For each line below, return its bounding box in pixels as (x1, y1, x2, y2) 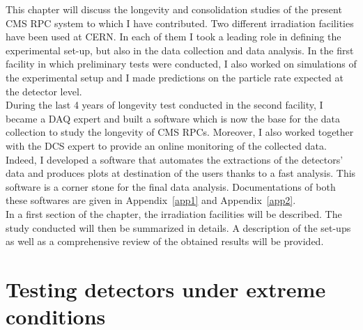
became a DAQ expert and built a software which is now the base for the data (6, 111, 341, 125)
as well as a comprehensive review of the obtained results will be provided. (6, 234, 324, 249)
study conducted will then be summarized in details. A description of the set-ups (6, 220, 351, 235)
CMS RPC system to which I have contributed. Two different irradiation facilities (6, 15, 354, 30)
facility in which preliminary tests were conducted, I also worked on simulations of (6, 56, 357, 71)
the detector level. (6, 84, 82, 98)
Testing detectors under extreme (6, 274, 326, 303)
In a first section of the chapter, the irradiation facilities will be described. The (6, 206, 342, 221)
